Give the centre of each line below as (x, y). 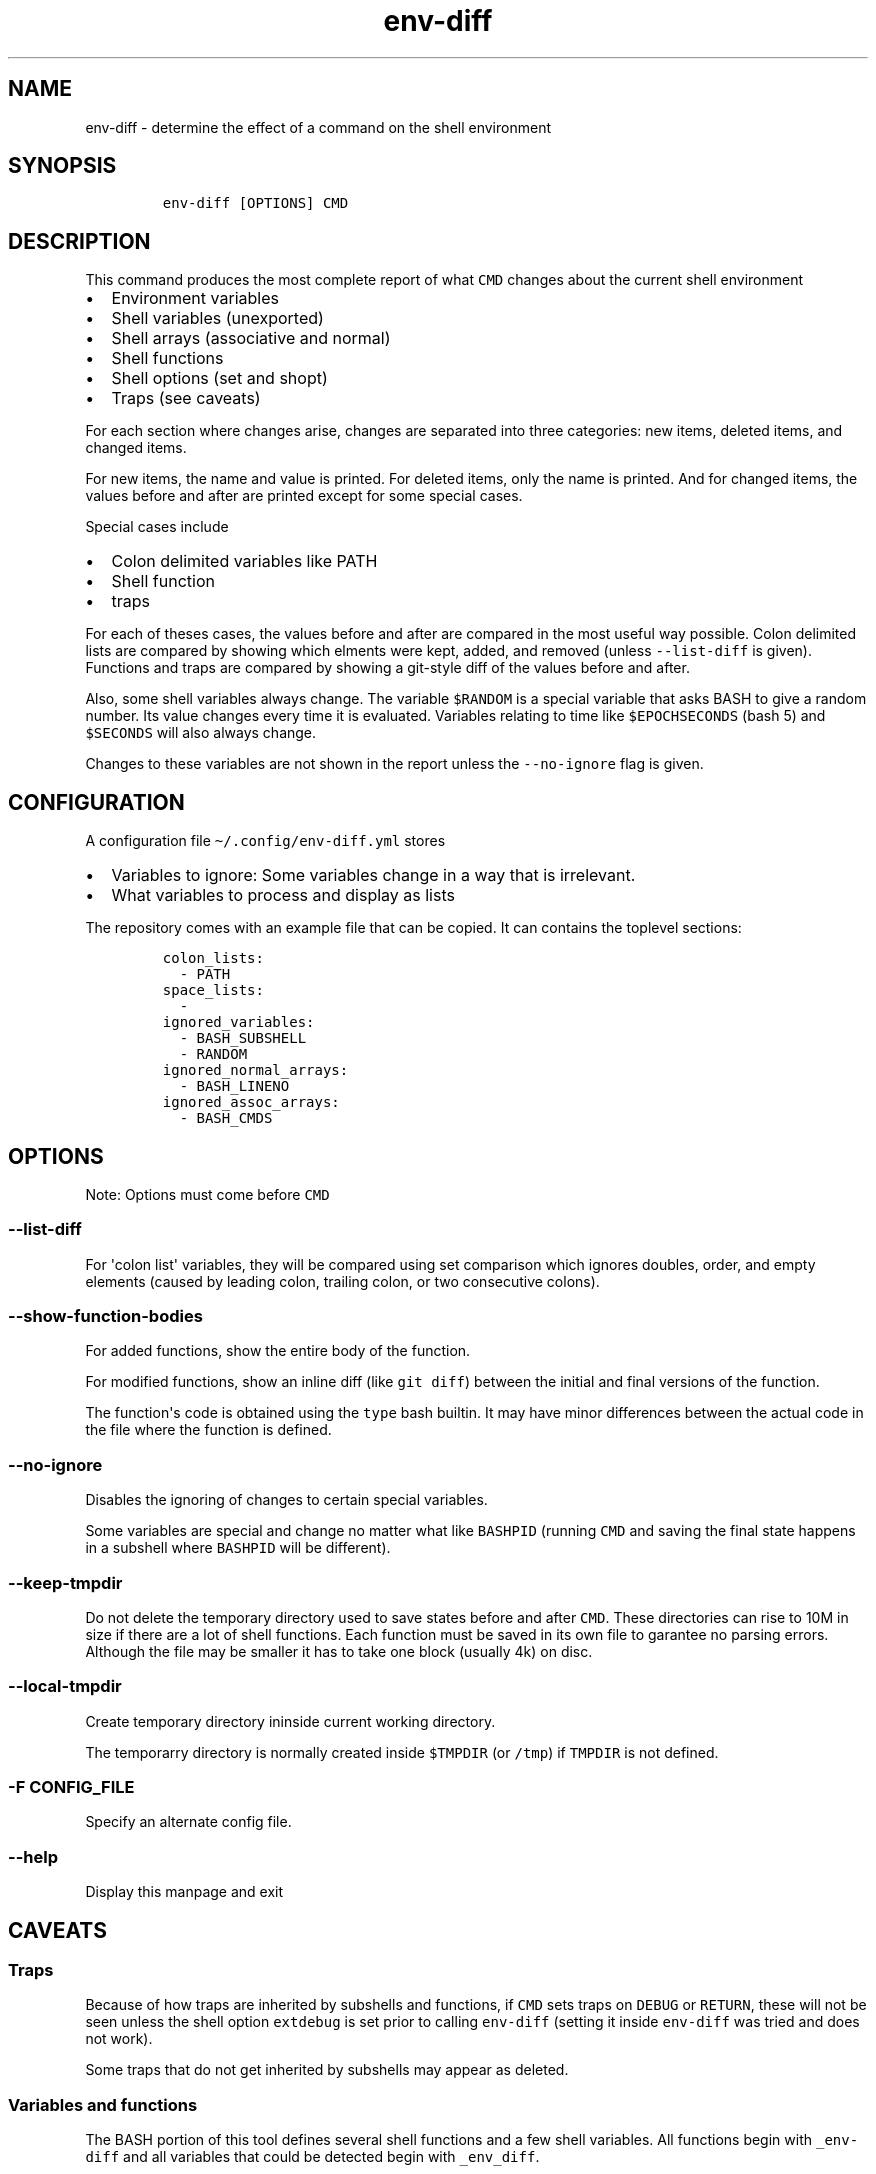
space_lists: (213, 990)
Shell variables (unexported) (217, 318)
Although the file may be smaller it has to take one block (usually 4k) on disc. (339, 1651)
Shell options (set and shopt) (219, 378)
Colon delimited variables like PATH (244, 561)
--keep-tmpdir (65, 1582)
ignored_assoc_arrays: (251, 1102)
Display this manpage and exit (184, 1892)
